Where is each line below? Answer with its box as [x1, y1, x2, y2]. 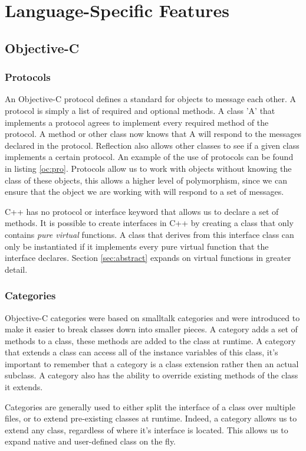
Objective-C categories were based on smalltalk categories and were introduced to [5, 311, 300, 323]
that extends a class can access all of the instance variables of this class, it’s [5, 346, 278, 358]
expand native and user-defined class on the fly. [5, 435, 176, 447]
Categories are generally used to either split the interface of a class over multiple [5, 400, 295, 413]
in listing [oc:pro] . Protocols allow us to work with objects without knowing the [5, 162, 292, 174]
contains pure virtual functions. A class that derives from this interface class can [5, 228, 294, 240]
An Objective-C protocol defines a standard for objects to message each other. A [5, 93, 297, 105]
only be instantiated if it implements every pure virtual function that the [5, 240, 269, 252]
